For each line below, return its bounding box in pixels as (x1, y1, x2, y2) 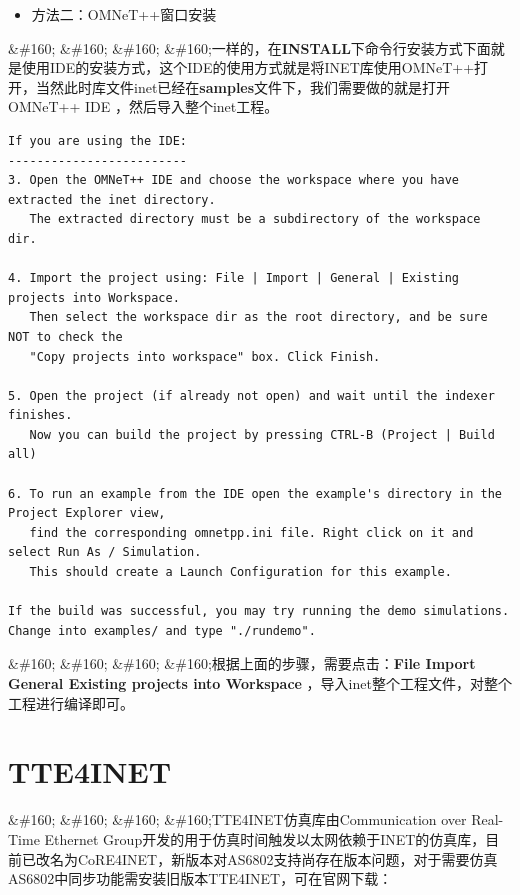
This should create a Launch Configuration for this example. (29, 565, 452, 580)
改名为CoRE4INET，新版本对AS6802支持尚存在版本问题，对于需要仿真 (35, 848, 498, 869)
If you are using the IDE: (8, 133, 187, 148)
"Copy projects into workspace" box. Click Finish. (29, 349, 381, 364)
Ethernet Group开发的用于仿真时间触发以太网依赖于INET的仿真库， (44, 828, 486, 849)
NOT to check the (8, 329, 123, 344)
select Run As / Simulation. (8, 545, 202, 560)
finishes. (8, 408, 73, 423)
